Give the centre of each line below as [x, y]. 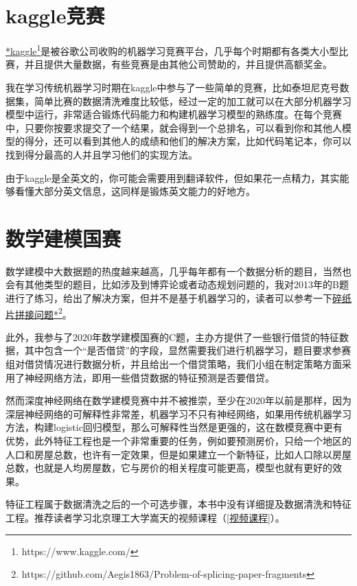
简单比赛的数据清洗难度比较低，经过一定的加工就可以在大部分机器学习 [193, 101]
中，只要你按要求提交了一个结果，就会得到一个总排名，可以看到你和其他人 [174, 127]
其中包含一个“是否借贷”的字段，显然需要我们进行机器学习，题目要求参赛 [188, 350]
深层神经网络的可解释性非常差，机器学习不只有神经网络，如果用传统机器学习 [178, 413]
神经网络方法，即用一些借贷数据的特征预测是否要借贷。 [149, 377]
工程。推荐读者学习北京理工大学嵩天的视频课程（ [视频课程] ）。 [145, 517]
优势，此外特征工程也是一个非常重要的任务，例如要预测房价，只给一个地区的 [178, 441]
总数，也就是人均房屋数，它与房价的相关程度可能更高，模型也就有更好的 [169, 468]
